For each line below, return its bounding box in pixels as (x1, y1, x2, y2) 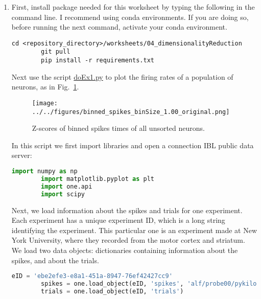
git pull (41, 48, 70, 56)
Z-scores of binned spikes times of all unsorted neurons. (32, 123, 205, 133)
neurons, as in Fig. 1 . (11, 81, 79, 92)
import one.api (41, 182, 92, 190)
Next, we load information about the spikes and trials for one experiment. (11, 204, 243, 215)
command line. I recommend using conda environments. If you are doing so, (11, 11, 249, 22)
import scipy (41, 190, 85, 198)
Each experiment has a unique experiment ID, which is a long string (11, 215, 225, 225)
